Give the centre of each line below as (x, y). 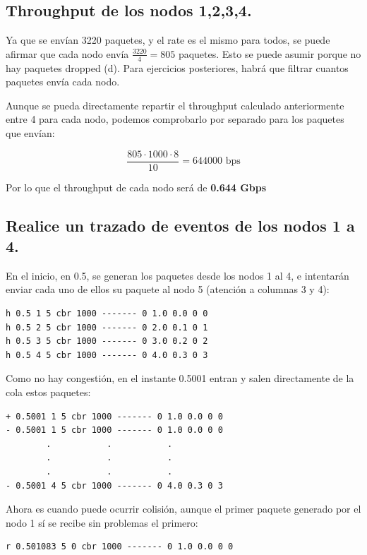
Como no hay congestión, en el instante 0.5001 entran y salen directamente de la (180, 378)
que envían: (30, 133)
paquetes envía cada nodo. (63, 82)
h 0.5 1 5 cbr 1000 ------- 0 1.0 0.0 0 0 (107, 314)
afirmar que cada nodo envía (67, 53)
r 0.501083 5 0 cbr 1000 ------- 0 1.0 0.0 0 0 (120, 547)
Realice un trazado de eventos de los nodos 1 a (180, 225)
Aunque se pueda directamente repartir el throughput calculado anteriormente (175, 105)
